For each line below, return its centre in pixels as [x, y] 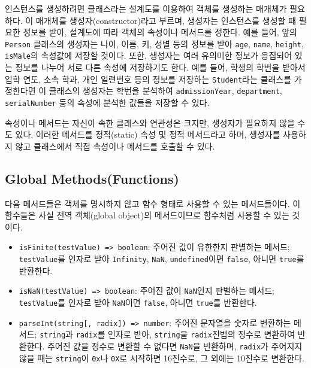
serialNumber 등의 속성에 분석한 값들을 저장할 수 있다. [107, 102]
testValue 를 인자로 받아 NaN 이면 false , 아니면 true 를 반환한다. [138, 302]
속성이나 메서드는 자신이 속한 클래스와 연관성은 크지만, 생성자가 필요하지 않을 [150, 122]
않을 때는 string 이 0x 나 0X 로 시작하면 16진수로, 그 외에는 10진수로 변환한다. [161, 358]
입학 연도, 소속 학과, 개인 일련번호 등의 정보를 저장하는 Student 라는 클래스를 [148, 79]
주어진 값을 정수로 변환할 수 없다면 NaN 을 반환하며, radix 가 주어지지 [175, 346]
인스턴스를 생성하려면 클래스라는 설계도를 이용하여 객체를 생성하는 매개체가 [146, 8]
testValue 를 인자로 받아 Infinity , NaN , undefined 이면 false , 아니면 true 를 [161, 259]
